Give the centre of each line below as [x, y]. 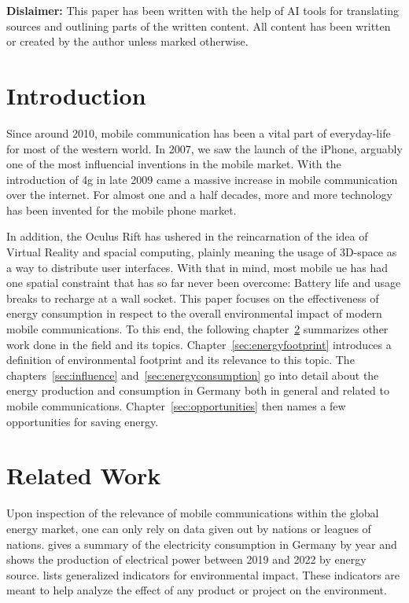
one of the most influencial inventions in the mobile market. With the [174, 164]
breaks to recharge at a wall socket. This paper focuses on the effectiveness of [193, 298]
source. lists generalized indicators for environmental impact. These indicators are [203, 574]
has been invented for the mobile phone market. [122, 210]
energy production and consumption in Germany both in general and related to [198, 390]
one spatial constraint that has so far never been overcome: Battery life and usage [204, 283]
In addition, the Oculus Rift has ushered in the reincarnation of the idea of [187, 236]
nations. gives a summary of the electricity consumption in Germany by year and [202, 544]
